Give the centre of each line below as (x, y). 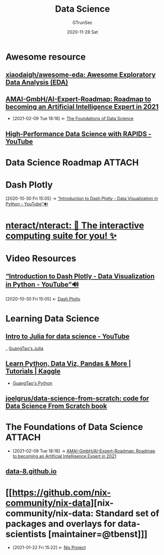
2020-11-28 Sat (82, 32)
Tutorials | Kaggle (33, 372)
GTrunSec (82, 22)
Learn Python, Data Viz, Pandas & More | (68, 364)
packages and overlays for (61, 523)
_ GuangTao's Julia (24, 348)
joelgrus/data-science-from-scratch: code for (77, 398)
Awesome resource (46, 57)
